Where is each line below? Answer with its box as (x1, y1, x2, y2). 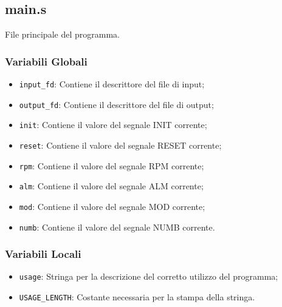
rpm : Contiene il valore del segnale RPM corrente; (19, 159, 204, 172)
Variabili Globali (5, 53, 88, 69)
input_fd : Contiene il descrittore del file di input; (19, 78, 205, 90)
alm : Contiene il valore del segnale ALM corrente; (19, 180, 204, 192)
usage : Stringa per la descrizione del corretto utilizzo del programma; (19, 270, 278, 283)
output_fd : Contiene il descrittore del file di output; (19, 98, 214, 110)
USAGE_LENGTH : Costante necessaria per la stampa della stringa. (19, 291, 255, 303)
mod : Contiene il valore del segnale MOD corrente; (19, 200, 205, 212)
